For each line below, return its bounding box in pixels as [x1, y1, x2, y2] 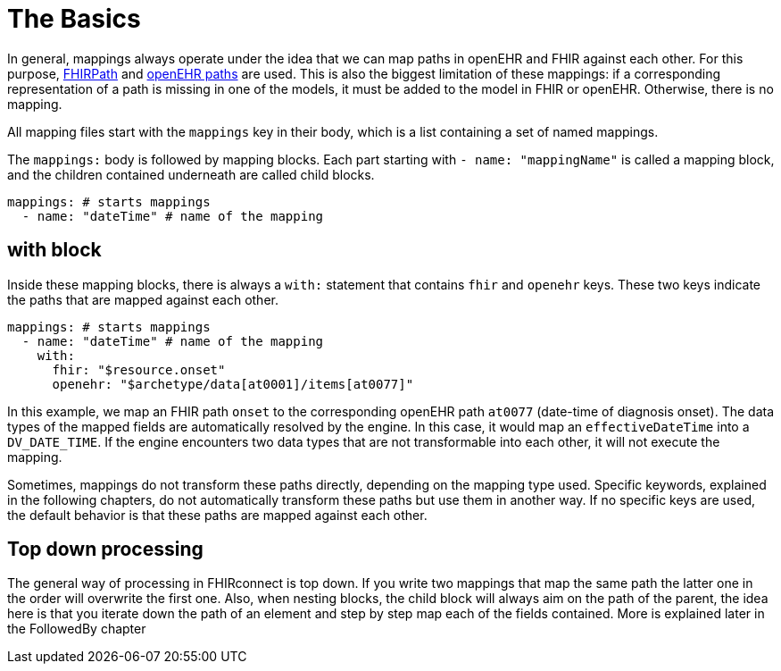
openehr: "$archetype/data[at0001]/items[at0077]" [52, 376, 414, 391]
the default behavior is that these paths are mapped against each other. [7, 507, 428, 523]
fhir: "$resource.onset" [52, 362, 226, 377]
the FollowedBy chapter [7, 621, 146, 637]
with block [7, 239, 102, 262]
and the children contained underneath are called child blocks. [7, 166, 375, 182]
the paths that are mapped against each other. [7, 291, 278, 307]
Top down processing [7, 538, 204, 561]
